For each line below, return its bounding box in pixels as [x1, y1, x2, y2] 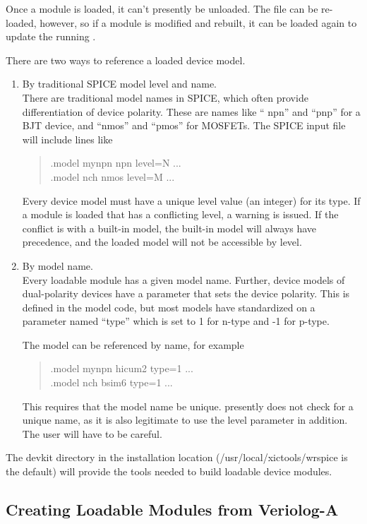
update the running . [6, 29, 96, 44]
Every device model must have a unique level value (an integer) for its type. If [22, 193, 361, 208]
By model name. [22, 258, 93, 273]
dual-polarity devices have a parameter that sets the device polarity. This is [22, 286, 350, 301]
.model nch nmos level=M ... [50, 169, 175, 184]
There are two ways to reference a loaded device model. [6, 52, 246, 67]
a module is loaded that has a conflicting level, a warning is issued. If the [22, 207, 339, 222]
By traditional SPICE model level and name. [22, 76, 217, 91]
